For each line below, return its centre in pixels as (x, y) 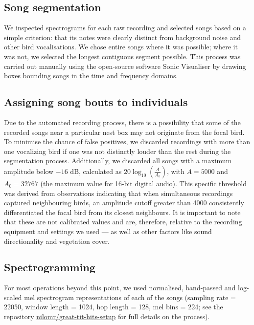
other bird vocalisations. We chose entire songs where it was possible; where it (121, 47)
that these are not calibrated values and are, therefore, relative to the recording (123, 222)
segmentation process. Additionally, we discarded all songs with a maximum (118, 161)
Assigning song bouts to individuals (96, 102)
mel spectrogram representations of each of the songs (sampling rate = (130, 297)
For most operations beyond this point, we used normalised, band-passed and (120, 288)
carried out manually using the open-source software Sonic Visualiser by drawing (125, 66)
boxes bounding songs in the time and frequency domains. (91, 76)
